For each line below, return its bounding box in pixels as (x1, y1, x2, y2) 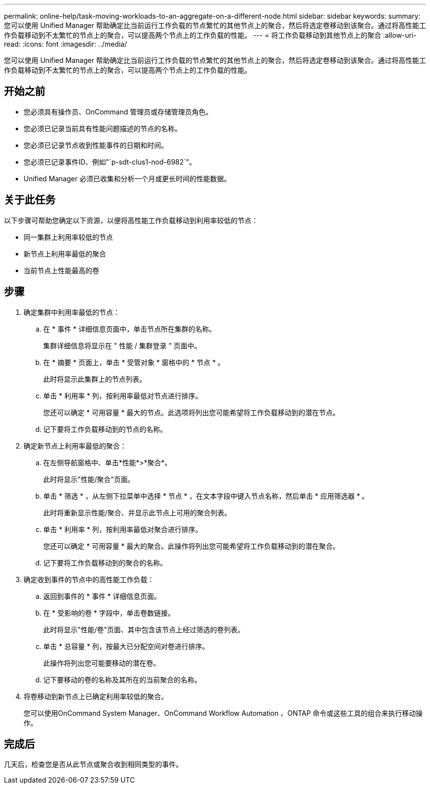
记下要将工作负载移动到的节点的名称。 (43, 424, 167, 433)
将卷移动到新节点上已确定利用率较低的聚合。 (24, 692, 168, 701)
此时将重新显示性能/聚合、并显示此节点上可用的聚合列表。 (43, 508, 232, 517)
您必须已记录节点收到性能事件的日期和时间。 (24, 141, 168, 149)
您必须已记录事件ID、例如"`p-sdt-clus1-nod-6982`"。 (24, 157, 196, 166)
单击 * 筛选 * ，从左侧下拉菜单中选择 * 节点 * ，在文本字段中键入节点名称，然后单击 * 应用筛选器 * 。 (43, 491, 369, 500)
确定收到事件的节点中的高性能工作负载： (24, 575, 154, 584)
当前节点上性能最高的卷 (24, 266, 99, 275)
